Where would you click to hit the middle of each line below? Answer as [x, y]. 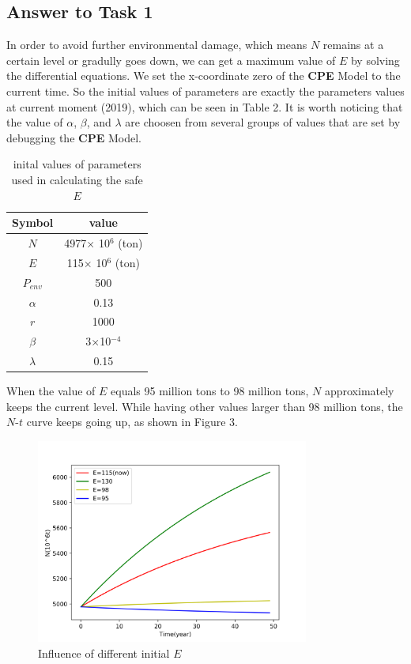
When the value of [51, 391]
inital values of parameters [77, 164]
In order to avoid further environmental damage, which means [157, 45]
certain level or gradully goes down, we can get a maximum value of [171, 60]
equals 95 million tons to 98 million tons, [210, 391]
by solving [375, 60]
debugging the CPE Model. [74, 137]
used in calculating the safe [77, 179]
